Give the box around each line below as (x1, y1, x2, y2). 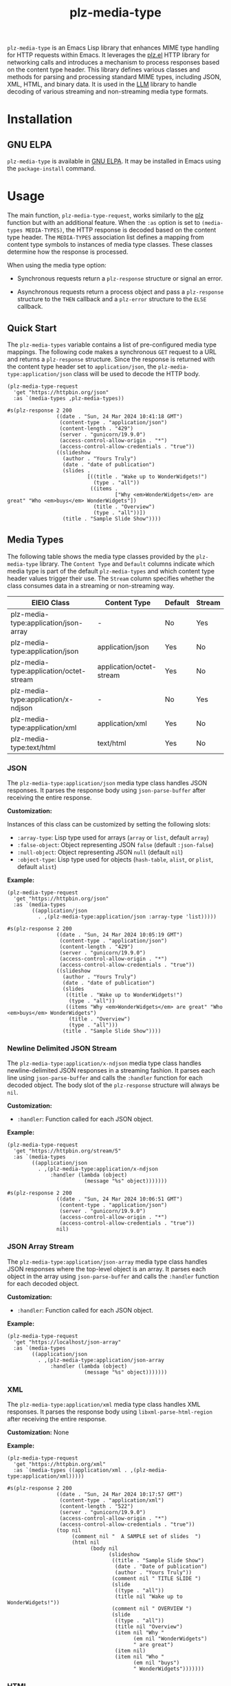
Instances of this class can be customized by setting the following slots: (7, 820, 211, 829)
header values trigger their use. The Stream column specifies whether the (7, 574, 215, 582)
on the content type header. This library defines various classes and (7, 65, 201, 74)
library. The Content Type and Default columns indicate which (39, 559, 215, 568)
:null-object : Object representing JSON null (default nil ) (16, 848, 184, 857)
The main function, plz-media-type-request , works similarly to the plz (7, 211, 204, 219)
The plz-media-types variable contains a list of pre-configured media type (7, 340, 217, 349)
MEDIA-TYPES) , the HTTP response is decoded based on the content (25, 226, 217, 234)
